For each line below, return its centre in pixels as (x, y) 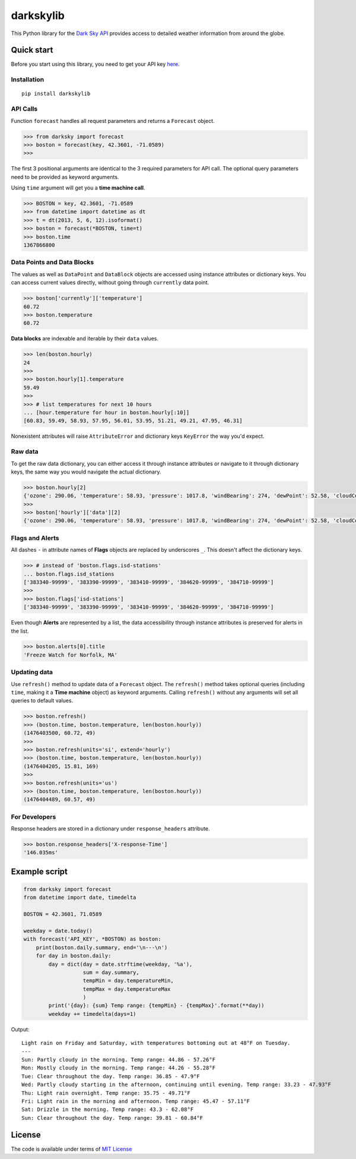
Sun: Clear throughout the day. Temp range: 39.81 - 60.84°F (112, 1118)
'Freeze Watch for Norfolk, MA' (71, 655)
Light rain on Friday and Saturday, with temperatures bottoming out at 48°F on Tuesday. (156, 1043)
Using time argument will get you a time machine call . (78, 188)
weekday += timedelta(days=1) (92, 1014)
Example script (39, 871)
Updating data (32, 672)
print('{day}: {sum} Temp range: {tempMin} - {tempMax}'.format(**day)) (156, 1006)
